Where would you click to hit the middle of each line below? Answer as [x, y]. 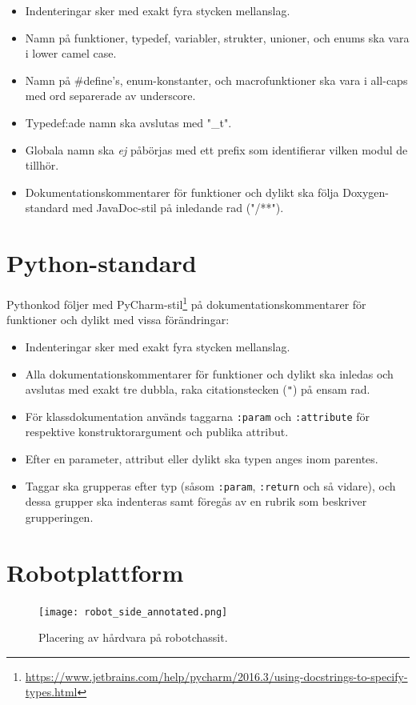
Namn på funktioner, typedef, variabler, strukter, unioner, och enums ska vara [217, 37]
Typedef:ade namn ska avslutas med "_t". [128, 122]
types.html [51, 692]
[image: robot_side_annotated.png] [133, 612]
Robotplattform [95, 572]
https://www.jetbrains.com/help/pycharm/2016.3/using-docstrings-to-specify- [216, 676]
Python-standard [102, 263]
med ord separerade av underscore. [110, 96]
